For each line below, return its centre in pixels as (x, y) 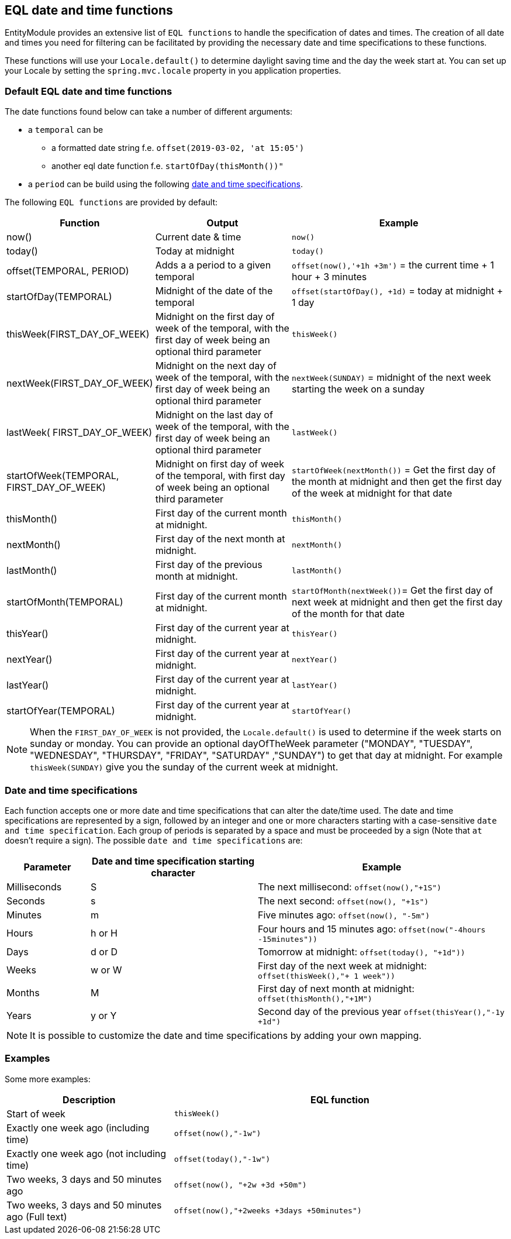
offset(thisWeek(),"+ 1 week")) (326, 976)
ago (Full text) (37, 1216)
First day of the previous (209, 565)
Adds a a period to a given (213, 265)
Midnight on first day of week (220, 464)
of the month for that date (348, 614)
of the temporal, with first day (220, 476)
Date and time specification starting (173, 861)
